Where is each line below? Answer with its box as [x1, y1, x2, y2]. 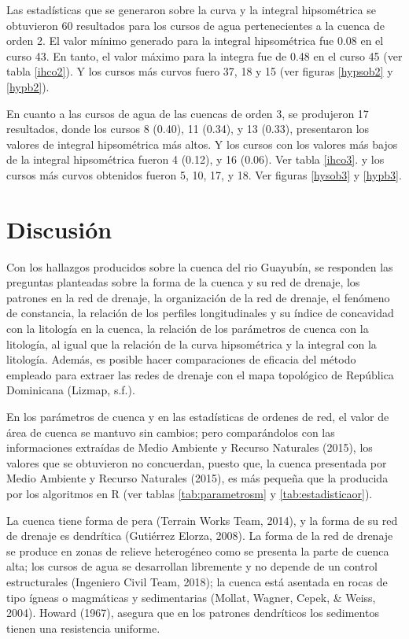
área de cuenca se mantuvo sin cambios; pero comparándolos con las [6, 423, 335, 440]
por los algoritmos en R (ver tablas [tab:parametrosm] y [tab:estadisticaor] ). [6, 485, 373, 501]
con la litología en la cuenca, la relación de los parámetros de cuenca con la [6, 320, 369, 337]
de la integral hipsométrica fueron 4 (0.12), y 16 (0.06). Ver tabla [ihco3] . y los [6, 151, 385, 168]
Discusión [6, 212, 112, 245]
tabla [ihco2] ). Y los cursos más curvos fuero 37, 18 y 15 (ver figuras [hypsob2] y [6, 63, 393, 79]
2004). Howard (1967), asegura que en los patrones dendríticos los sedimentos [6, 604, 379, 621]
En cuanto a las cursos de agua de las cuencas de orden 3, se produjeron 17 [6, 105, 369, 121]
